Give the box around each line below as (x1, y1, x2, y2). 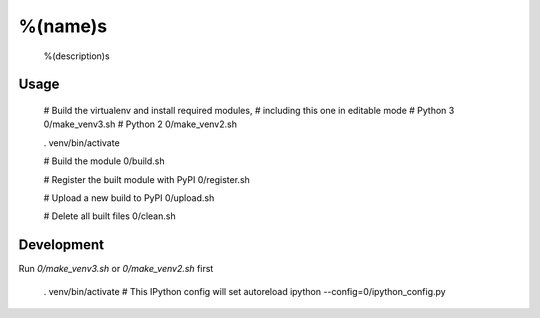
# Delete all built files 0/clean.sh (43, 210, 176, 222)
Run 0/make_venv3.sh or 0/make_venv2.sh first (18, 263, 214, 275)
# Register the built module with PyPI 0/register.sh (43, 173, 250, 185)
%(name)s (18, 15, 108, 37)
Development (18, 236, 105, 254)
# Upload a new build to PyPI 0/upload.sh (43, 191, 215, 204)
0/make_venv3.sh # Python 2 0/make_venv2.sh (43, 118, 237, 130)
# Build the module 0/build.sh (43, 155, 165, 167)
